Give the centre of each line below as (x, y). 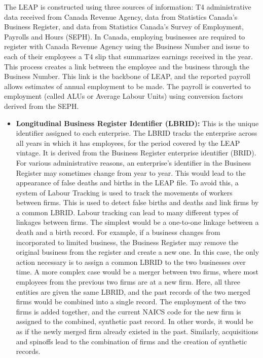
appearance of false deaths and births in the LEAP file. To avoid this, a (127, 183)
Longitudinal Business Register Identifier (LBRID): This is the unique (137, 123)
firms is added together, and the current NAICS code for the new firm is (128, 311)
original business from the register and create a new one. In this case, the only (138, 252)
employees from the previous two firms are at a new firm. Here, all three (128, 282)
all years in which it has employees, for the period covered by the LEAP (128, 143)
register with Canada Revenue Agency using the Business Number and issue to (127, 46)
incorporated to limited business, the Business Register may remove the (127, 242)
